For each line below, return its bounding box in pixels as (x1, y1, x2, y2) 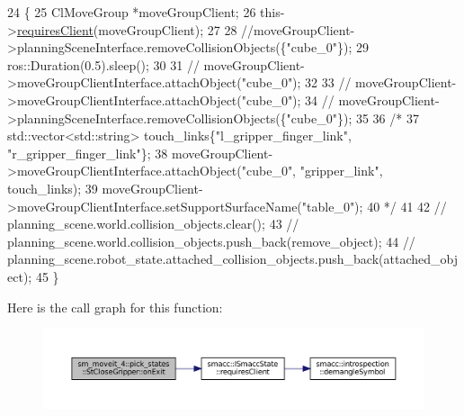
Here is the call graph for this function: (7, 297, 223, 316)
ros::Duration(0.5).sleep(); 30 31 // (7, 55, 200, 74)
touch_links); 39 (7, 178, 98, 197)
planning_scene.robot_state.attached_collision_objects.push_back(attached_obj (7, 249, 458, 268)
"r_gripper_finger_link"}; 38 (7, 143, 168, 162)
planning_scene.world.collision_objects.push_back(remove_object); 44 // (7, 231, 415, 250)
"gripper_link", (299, 161, 383, 180)
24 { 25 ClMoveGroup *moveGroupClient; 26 (7, 3, 256, 21)
